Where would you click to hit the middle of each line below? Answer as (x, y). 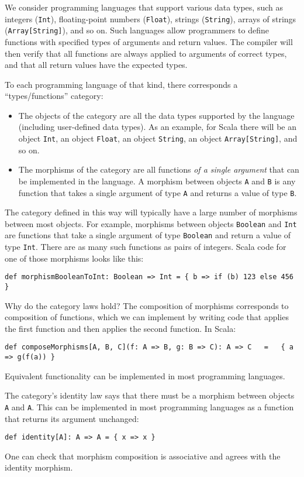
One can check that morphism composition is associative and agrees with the (143, 456)
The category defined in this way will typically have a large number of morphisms (151, 212)
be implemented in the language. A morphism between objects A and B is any (157, 181)
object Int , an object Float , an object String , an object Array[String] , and (158, 138)
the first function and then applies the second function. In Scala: (120, 328)
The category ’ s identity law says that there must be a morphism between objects (150, 395)
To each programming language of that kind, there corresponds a (121, 84)
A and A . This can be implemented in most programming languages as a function (149, 406)
